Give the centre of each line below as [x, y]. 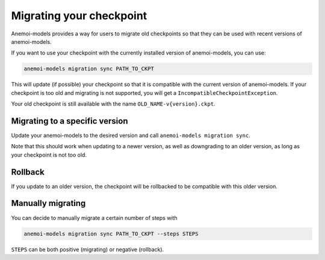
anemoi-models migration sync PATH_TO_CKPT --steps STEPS [111, 234]
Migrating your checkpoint [79, 16]
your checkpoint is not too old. [49, 155]
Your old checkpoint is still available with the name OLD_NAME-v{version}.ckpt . [113, 104]
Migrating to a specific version [70, 121]
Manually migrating [48, 203]
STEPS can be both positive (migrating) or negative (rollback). [88, 249]
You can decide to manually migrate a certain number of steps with [94, 218]
